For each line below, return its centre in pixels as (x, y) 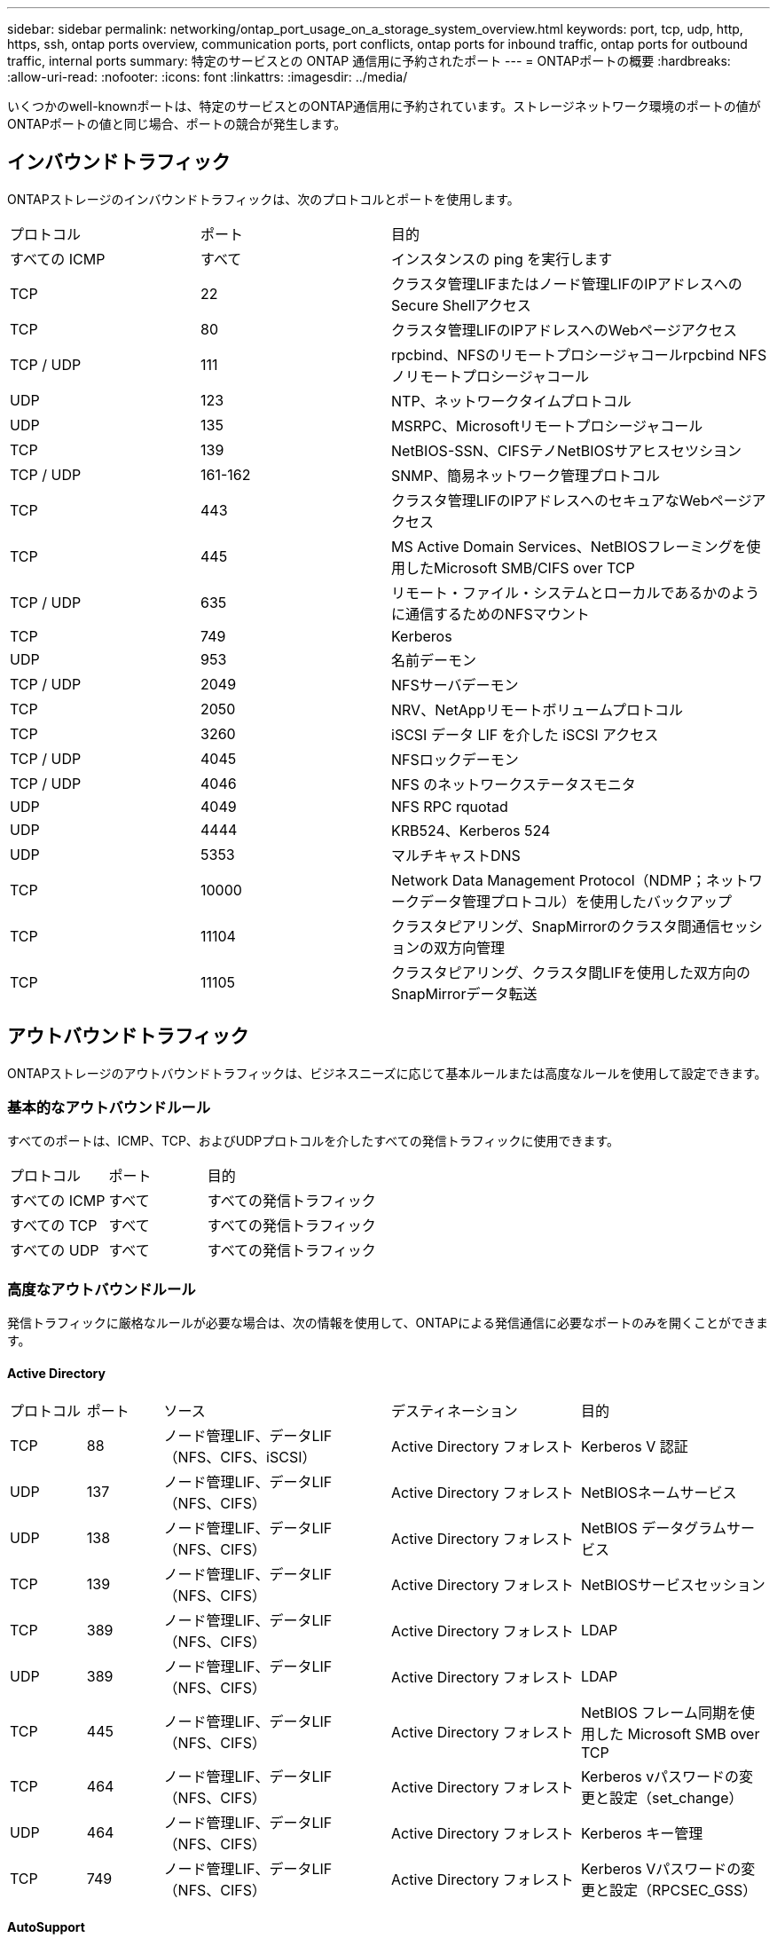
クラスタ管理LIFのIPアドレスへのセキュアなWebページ (572, 500)
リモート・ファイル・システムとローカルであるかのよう (576, 592)
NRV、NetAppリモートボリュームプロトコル (537, 709)
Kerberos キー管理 (642, 1834)
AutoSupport (46, 1927)
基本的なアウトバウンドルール (109, 1108)
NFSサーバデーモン (455, 685)
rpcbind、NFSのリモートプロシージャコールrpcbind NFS (579, 355)
